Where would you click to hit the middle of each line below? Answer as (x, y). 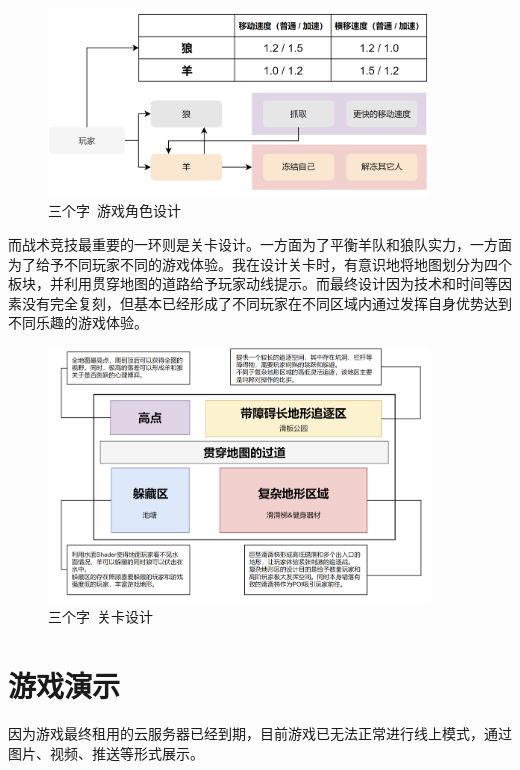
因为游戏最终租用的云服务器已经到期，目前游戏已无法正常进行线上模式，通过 (260, 733)
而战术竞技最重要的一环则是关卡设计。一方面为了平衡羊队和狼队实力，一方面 (260, 243)
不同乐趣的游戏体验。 (78, 322)
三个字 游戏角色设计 (114, 210)
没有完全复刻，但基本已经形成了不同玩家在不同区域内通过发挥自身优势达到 (266, 302)
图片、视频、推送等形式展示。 (106, 752)
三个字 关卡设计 (100, 616)
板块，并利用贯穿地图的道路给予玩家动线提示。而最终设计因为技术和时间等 (253, 283)
